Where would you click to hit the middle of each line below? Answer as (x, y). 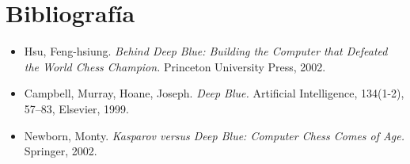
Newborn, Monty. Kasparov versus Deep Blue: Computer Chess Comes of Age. (214, 135)
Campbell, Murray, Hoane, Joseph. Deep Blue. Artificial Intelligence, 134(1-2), (214, 93)
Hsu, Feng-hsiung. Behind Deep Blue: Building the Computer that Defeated (206, 51)
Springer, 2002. (61, 151)
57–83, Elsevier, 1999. (76, 108)
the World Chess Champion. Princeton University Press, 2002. (175, 66)
